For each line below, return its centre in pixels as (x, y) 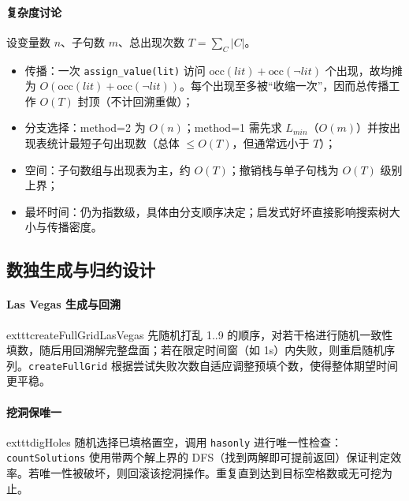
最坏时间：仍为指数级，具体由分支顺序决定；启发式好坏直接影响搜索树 (207, 211)
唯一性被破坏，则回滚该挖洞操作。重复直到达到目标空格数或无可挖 (210, 473)
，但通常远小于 (271, 143)
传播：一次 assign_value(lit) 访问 (115, 70)
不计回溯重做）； (152, 101)
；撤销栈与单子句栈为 (283, 169)
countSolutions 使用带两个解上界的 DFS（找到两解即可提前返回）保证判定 (199, 457)
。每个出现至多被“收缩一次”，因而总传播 (284, 86)
